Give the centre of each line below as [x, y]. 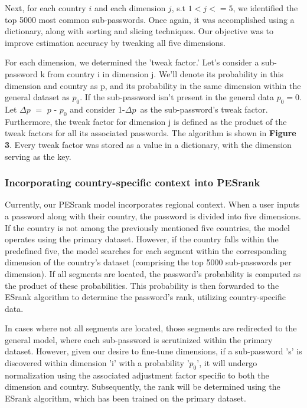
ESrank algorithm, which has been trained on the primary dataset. [125, 398]
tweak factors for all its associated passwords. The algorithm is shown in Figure [151, 133]
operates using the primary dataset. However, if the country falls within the [142, 239]
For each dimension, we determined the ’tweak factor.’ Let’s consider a [132, 62]
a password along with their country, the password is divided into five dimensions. [153, 215]
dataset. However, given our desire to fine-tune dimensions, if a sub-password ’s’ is [153, 351]
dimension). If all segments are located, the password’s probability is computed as [153, 273]
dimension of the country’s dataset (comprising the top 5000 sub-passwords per [148, 262]
